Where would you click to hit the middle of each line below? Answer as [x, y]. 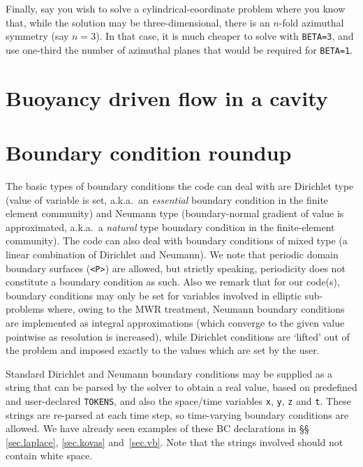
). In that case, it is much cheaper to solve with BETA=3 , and [225, 36]
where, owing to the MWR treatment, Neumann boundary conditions [196, 309]
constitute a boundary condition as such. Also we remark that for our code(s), [173, 282]
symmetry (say [37, 36]
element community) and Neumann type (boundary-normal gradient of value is [175, 213]
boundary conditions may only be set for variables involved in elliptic [154, 295]
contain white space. [49, 455]
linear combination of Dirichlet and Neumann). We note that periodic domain [172, 254]
